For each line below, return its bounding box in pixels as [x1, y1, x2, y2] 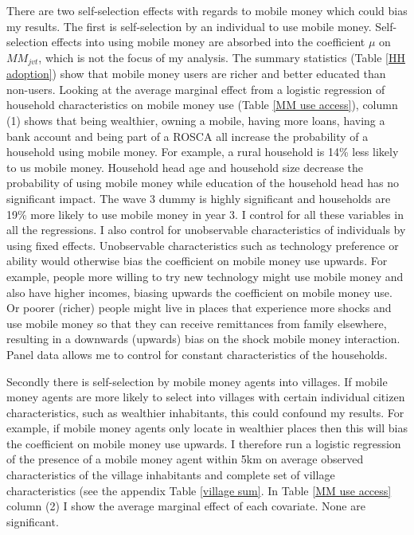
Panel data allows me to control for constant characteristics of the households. [6, 346, 388, 362]
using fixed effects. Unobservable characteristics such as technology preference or [6, 236, 399, 253]
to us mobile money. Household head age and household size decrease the [6, 158, 363, 175]
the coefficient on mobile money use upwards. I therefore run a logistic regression [6, 435, 401, 451]
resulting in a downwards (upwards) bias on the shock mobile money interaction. [6, 330, 400, 347]
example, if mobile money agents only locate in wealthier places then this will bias [6, 420, 408, 436]
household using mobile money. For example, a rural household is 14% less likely [6, 143, 399, 160]
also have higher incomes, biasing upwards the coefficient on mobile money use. [6, 283, 393, 300]
